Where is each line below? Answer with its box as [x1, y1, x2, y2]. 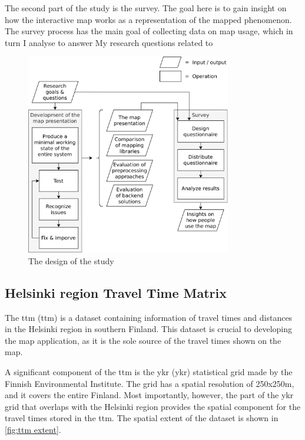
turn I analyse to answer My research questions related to [5, 36, 213, 48]
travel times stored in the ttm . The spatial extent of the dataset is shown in [5, 412, 279, 424]
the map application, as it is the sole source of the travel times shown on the [5, 334, 281, 346]
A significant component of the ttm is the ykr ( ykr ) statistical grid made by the [5, 366, 293, 378]
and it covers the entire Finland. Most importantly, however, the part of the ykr [5, 389, 294, 401]
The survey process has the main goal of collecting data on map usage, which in [5, 25, 293, 37]
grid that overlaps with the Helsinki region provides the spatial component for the [5, 400, 301, 412]
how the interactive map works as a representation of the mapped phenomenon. [5, 13, 292, 25]
